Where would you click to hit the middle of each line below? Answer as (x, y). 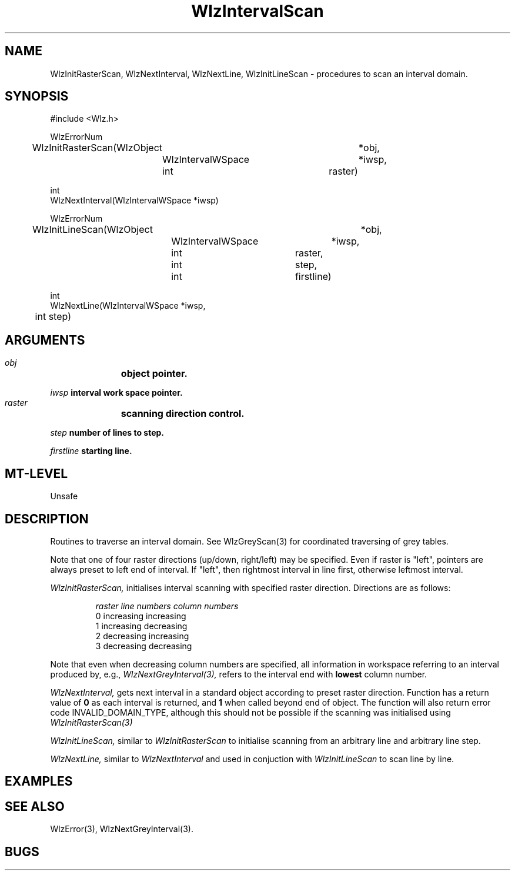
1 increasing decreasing (141, 626)
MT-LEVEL (36, 473)
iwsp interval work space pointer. (116, 393)
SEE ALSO (35, 806)
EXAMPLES (39, 782)
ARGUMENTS (45, 340)
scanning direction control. (183, 414)
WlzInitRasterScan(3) (91, 722)
